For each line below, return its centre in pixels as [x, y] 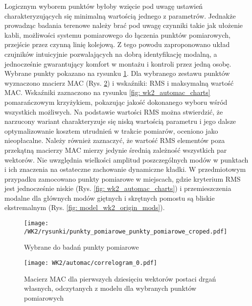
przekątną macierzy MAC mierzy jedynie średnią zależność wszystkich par [116, 150]
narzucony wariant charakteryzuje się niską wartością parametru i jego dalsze [120, 121]
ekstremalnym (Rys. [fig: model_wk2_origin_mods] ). [85, 207]
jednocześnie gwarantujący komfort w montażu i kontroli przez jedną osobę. [118, 63]
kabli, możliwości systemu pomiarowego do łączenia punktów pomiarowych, [117, 35]
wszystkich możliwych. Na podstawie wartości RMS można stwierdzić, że [114, 111]
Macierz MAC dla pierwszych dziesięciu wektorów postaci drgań [120, 278]
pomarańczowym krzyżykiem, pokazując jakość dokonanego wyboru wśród [116, 102]
